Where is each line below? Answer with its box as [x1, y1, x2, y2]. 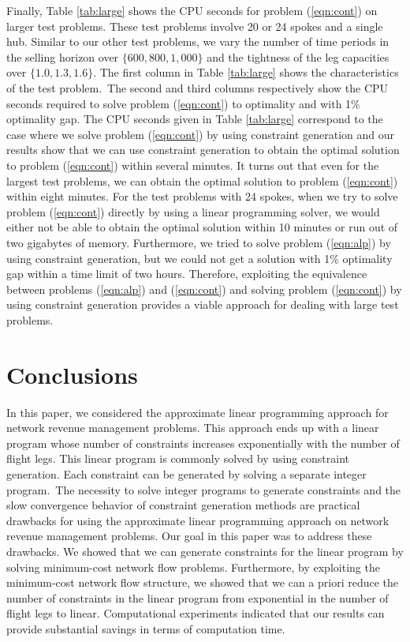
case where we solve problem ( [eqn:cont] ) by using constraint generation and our [6, 126, 395, 142]
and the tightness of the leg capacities [207, 48, 389, 65]
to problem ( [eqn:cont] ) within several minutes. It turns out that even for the [6, 156, 379, 173]
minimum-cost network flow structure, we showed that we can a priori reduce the [6, 574, 399, 591]
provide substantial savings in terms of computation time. [6, 620, 285, 636]
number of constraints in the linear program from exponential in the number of [6, 589, 389, 606]
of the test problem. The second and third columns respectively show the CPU [6, 79, 389, 96]
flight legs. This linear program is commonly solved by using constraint [6, 450, 350, 467]
